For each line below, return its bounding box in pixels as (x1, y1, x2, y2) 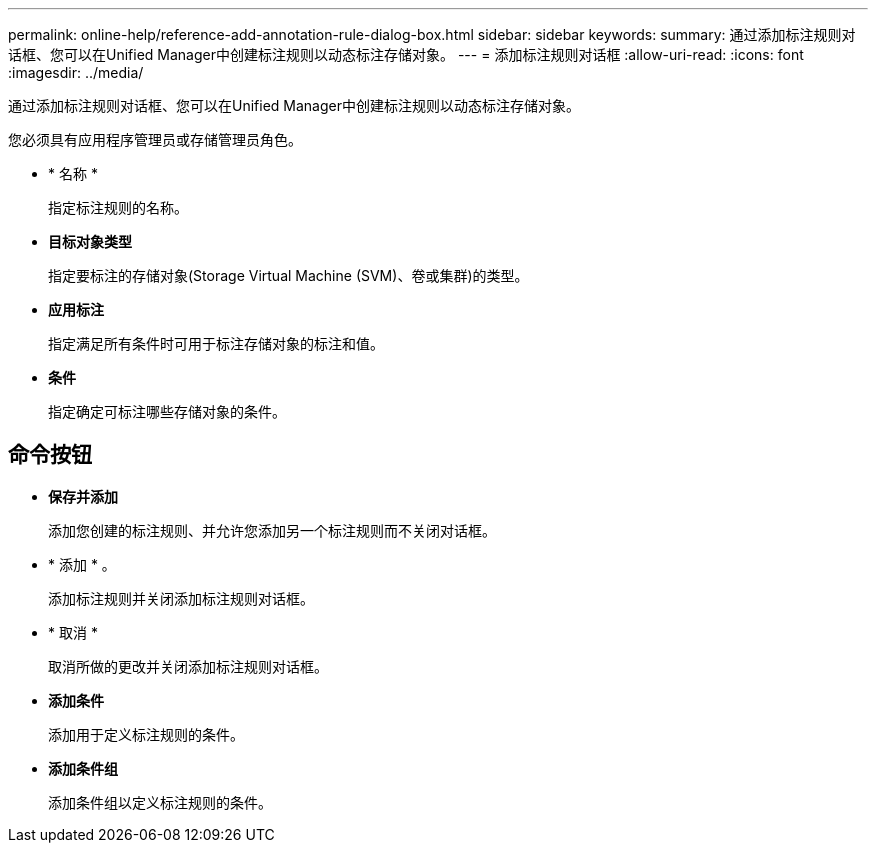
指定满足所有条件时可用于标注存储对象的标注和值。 (48, 335, 384, 352)
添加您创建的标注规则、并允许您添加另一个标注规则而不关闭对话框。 (48, 521, 496, 539)
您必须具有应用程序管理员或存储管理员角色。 (8, 131, 302, 148)
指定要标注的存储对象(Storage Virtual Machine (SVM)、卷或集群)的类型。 (48, 267, 529, 284)
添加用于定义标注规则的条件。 (48, 725, 244, 743)
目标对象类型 (48, 233, 132, 250)
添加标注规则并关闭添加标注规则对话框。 (48, 589, 314, 607)
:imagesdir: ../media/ (8, 64, 144, 81)
